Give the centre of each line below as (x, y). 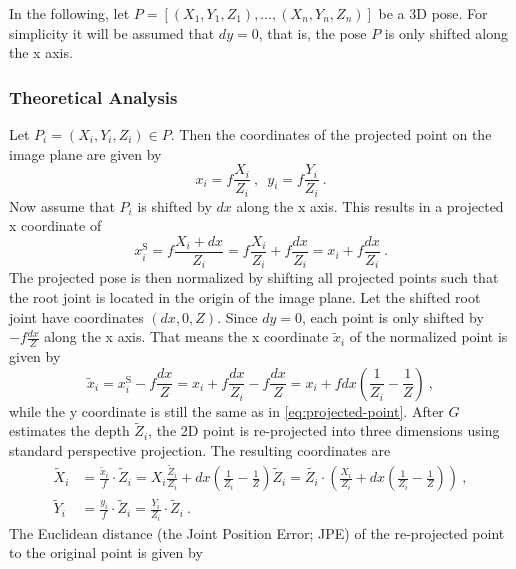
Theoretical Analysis (93, 96)
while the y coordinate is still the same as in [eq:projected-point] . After (226, 410)
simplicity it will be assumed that (112, 32)
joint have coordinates (76, 316)
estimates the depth (69, 430)
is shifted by (174, 205)
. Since (237, 316)
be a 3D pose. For (433, 13)
